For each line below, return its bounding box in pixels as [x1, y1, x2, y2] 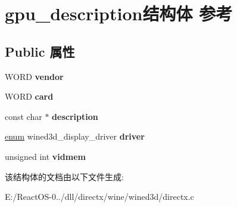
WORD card [5, 90, 54, 103]
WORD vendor [5, 70, 64, 82]
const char [5, 110, 42, 122]
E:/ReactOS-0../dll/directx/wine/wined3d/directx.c [5, 190, 194, 203]
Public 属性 [5, 42, 75, 60]
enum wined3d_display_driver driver [5, 130, 145, 143]
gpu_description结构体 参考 [5, 1, 233, 26]
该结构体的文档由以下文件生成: [5, 170, 124, 183]
